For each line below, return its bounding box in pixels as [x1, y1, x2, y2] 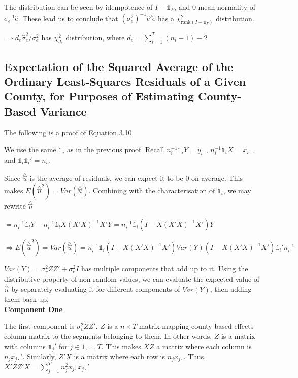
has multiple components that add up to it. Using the [81, 263, 248, 274]
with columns [4, 340, 46, 351]
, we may [223, 185, 251, 196]
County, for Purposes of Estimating [4, 88, 194, 104]
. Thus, [183, 351, 206, 361]
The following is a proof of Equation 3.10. [4, 127, 134, 138]
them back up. [4, 294, 49, 304]
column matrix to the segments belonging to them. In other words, [4, 330, 212, 341]
